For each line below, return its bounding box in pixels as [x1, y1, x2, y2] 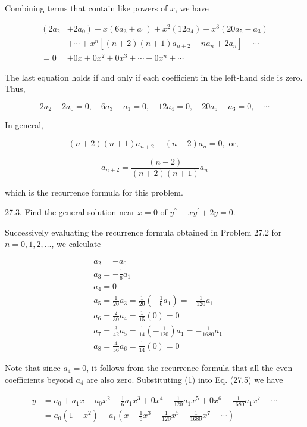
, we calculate [51, 237, 101, 250]
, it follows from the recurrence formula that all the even [86, 361, 293, 374]
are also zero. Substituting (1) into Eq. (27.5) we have [86, 373, 283, 385]
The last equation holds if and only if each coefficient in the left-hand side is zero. [5, 70, 303, 83]
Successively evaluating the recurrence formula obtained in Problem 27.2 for [5, 225, 282, 238]
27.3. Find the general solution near [5, 206, 135, 218]
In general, [5, 119, 43, 131]
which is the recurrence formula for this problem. [5, 185, 183, 198]
